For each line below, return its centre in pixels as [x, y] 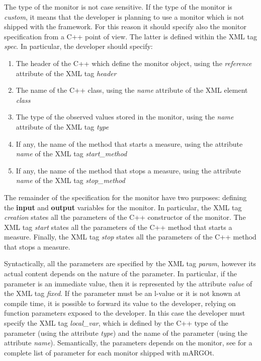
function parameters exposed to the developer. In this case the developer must [125, 313]
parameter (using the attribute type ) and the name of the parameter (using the [126, 333]
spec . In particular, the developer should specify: [78, 46]
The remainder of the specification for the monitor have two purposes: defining [125, 197]
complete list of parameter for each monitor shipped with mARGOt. [109, 352]
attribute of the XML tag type [62, 126]
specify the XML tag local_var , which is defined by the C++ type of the [116, 323]
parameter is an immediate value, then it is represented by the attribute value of [128, 283]
